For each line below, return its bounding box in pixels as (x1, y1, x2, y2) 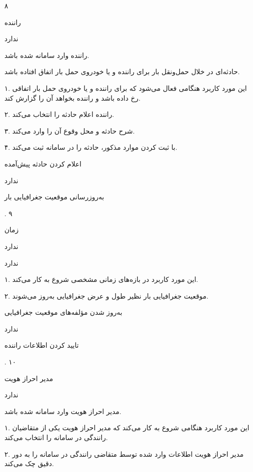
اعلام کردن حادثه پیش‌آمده (4, 158, 82, 168)
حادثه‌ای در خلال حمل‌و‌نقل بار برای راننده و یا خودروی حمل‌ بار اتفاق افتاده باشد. (4, 66, 240, 77)
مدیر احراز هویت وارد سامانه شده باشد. (4, 406, 121, 416)
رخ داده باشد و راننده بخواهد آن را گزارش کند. (4, 92, 141, 103)
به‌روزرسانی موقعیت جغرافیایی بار (4, 192, 104, 202)
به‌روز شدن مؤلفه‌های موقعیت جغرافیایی (4, 307, 122, 317)
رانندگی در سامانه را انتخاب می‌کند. (4, 432, 108, 443)
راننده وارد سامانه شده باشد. (4, 50, 89, 60)
